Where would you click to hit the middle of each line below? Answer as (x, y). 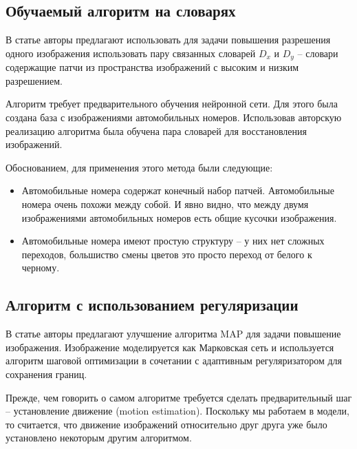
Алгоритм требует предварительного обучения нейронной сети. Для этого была (172, 104)
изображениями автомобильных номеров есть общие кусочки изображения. (179, 217)
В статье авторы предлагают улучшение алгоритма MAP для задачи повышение (173, 334)
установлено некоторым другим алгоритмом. (99, 438)
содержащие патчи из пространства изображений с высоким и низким (152, 67)
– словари (318, 53)
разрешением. (34, 80)
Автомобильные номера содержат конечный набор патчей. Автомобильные (178, 190)
